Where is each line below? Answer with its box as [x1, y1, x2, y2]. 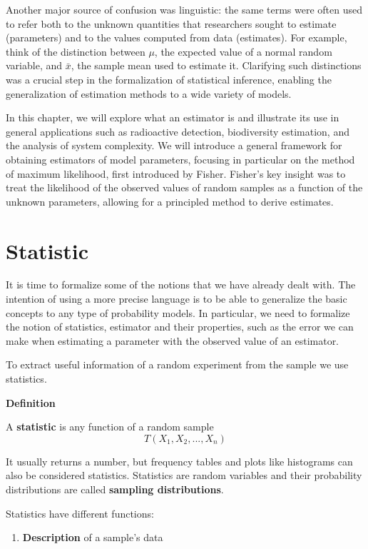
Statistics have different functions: [6, 505, 154, 520]
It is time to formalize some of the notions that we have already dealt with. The [6, 277, 356, 292]
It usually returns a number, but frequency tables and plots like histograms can [6, 453, 353, 468]
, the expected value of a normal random [154, 44, 332, 59]
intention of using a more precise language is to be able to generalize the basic [6, 291, 347, 306]
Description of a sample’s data [22, 530, 163, 545]
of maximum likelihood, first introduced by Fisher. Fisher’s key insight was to [6, 166, 346, 181]
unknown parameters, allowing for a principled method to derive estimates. [6, 193, 334, 208]
